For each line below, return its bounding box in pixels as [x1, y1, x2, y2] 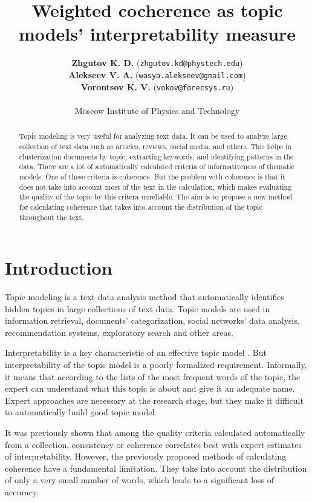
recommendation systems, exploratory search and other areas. [5, 326, 233, 338]
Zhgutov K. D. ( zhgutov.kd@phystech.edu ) [71, 56, 243, 69]
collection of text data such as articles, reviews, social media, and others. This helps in [19, 141, 291, 151]
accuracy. [5, 486, 39, 498]
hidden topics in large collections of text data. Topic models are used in [5, 302, 270, 315]
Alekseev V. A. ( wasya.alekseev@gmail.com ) [68, 68, 246, 81]
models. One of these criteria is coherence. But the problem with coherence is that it [19, 171, 285, 181]
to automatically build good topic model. [5, 406, 157, 418]
